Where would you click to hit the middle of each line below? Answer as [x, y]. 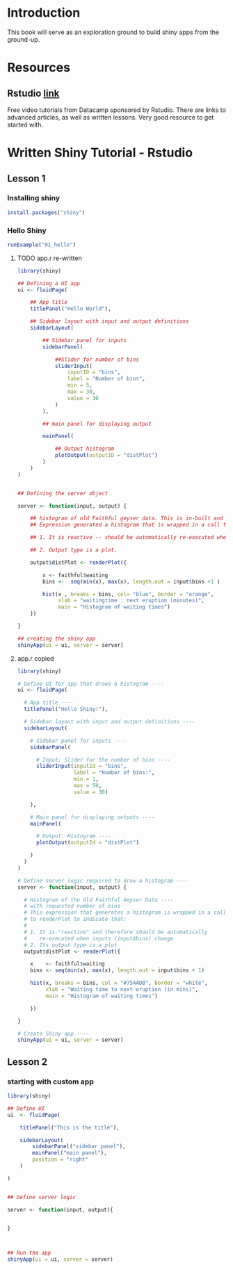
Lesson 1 [26, 178]
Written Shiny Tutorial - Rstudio [100, 153]
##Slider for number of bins [97, 360]
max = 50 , [88, 786]
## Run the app [29, 1253]
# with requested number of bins [72, 906]
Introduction [44, 13]
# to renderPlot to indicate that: [75, 919]
